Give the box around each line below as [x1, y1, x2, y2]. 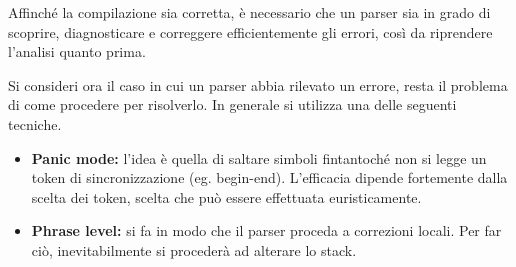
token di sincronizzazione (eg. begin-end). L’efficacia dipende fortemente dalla [31, 167, 508, 188]
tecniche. [8, 113, 62, 134]
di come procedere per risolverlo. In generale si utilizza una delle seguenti [8, 94, 457, 115]
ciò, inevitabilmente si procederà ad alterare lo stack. [31, 239, 357, 260]
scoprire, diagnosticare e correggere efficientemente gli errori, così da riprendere [8, 21, 493, 42]
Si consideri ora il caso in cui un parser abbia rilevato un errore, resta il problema [8, 74, 508, 95]
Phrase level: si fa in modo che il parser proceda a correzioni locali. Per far [31, 220, 502, 241]
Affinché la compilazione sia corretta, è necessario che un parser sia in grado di [8, 2, 491, 22]
